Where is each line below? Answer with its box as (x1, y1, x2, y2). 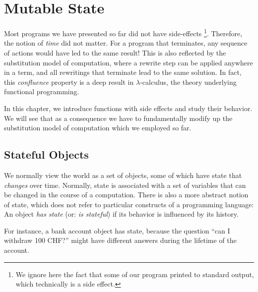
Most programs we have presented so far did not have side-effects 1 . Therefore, (4, 27, 243, 38)
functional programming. (4, 86, 79, 97)
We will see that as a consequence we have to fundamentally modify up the (4, 113, 233, 123)
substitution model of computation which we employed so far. (4, 122, 192, 133)
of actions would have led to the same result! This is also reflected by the (4, 47, 226, 58)
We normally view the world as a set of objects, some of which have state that (4, 170, 242, 180)
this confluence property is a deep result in (4, 76, 134, 87)
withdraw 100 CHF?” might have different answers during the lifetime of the (4, 235, 237, 245)
